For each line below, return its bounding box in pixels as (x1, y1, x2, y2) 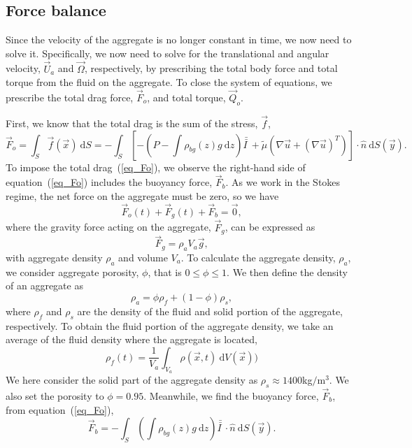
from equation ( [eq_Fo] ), (6, 402, 114, 417)
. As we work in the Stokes (225, 175, 341, 189)
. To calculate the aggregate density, (180, 250, 336, 264)
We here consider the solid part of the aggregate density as (6, 372, 258, 386)
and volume (118, 250, 168, 264)
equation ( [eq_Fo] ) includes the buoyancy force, (6, 175, 213, 189)
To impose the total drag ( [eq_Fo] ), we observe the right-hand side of (6, 159, 306, 174)
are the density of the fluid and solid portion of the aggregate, (77, 303, 343, 318)
